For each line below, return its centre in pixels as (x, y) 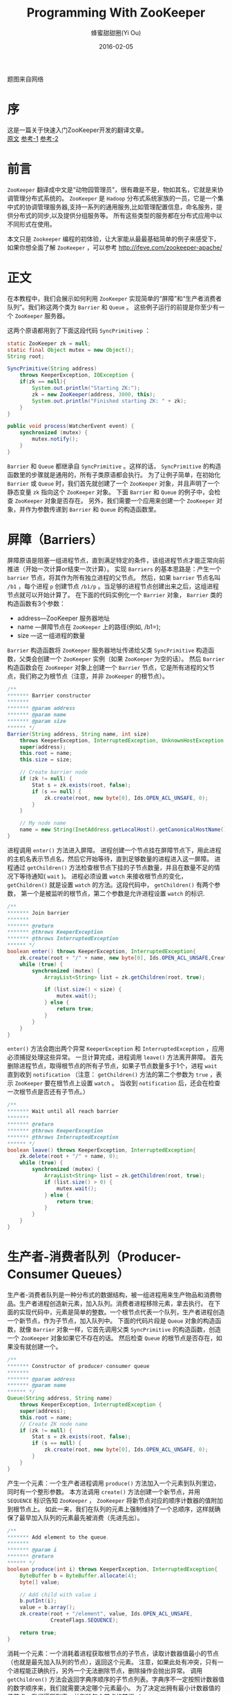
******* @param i (32, 1550)
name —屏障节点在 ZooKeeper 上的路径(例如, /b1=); (89, 626)
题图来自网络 (25, 79)
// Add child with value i (58, 1595)
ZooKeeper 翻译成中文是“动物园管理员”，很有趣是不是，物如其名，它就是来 (112, 189)
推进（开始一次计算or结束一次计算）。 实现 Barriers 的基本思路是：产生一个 (114, 569)
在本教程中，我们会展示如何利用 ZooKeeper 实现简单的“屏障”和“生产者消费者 (115, 298)
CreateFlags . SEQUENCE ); (85, 1620)
